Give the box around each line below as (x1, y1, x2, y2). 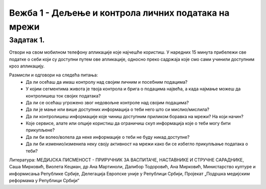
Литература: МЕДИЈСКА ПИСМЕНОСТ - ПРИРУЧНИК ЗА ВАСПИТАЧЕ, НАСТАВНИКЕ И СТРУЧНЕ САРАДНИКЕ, (9, 157, 244, 163)
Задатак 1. (9, 35, 45, 44)
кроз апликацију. (9, 63, 45, 69)
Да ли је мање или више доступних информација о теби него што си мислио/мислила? (26, 106, 209, 113)
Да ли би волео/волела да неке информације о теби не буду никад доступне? (26, 134, 190, 140)
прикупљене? (26, 127, 55, 133)
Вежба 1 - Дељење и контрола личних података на (9, 7, 230, 18)
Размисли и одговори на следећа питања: (9, 72, 98, 78)
